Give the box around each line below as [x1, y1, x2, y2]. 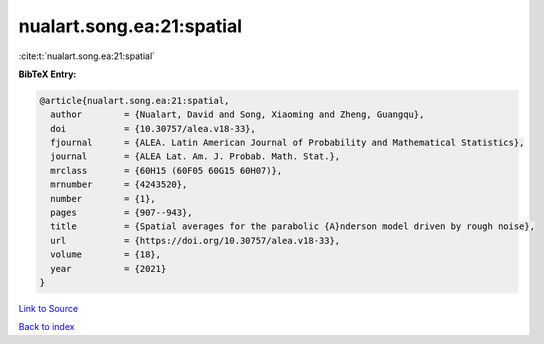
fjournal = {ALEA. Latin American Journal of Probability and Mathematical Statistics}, [50, 137, 525, 149]
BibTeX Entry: [18, 68, 77, 80]
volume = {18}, [50, 249, 162, 260]
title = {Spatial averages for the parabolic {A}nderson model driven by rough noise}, [50, 221, 535, 232]
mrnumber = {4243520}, [50, 179, 188, 190]
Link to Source [18, 302, 79, 314]
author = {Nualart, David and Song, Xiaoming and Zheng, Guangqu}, [50, 109, 425, 120]
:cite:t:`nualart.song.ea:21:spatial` [18, 50, 155, 62]
